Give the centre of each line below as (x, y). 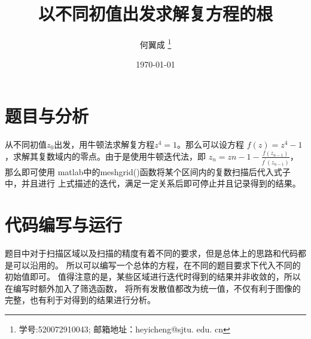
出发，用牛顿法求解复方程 (104, 144)
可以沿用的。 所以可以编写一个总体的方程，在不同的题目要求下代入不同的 (157, 265)
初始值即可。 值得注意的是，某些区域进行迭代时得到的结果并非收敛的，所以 (153, 277)
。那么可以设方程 (211, 144)
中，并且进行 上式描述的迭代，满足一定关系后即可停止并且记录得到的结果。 (153, 183)
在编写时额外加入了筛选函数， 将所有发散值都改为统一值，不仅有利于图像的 (153, 288)
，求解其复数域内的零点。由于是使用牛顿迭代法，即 (105, 156)
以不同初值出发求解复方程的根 (155, 13)
